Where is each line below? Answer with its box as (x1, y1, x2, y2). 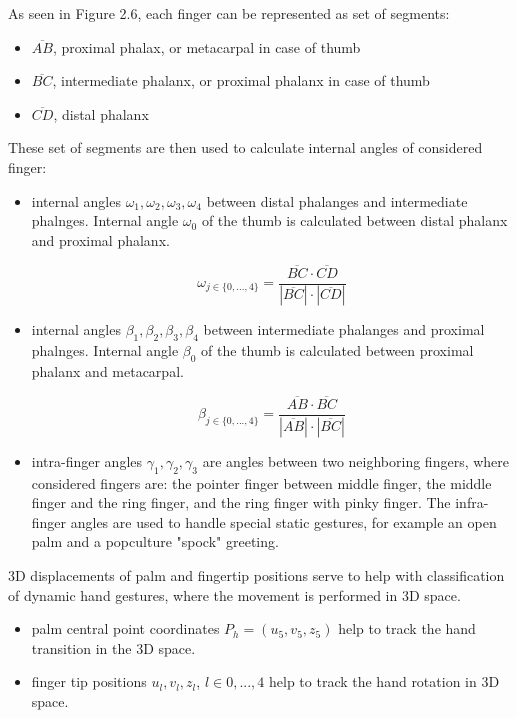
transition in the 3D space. (31, 637, 196, 658)
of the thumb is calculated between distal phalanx (201, 210, 508, 231)
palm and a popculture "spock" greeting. (31, 531, 279, 552)
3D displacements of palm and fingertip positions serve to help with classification (8, 564, 505, 585)
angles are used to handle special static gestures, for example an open (70, 511, 497, 532)
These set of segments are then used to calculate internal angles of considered (8, 137, 483, 158)
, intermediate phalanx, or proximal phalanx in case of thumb (52, 70, 430, 91)
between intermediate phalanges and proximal (203, 319, 485, 340)
